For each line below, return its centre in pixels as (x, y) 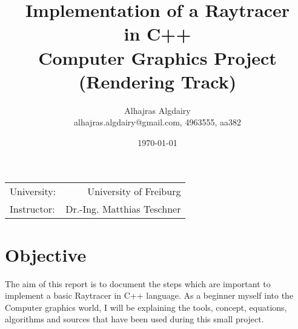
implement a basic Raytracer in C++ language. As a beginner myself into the (149, 295)
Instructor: (32, 209)
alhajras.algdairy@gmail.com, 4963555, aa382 (157, 122)
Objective (46, 254)
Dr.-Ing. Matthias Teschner (123, 209)
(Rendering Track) (157, 81)
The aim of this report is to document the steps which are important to (138, 283)
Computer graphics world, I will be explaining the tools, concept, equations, (146, 307)
